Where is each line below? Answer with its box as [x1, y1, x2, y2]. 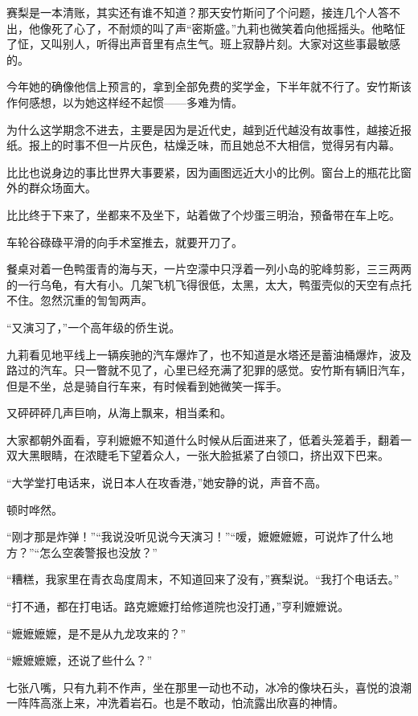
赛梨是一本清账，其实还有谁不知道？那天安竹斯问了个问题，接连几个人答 [6, 4, 389, 20]
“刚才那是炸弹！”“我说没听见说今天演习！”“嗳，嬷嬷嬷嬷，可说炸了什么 [6, 528, 383, 545]
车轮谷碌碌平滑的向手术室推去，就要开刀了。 [6, 233, 243, 250]
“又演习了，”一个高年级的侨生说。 [6, 318, 181, 335]
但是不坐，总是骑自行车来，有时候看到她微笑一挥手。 [6, 377, 288, 394]
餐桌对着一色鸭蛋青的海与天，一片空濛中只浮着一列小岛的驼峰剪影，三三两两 [6, 260, 412, 277]
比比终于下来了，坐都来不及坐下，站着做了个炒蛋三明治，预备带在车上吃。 [6, 206, 400, 223]
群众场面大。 [28, 179, 96, 196]
